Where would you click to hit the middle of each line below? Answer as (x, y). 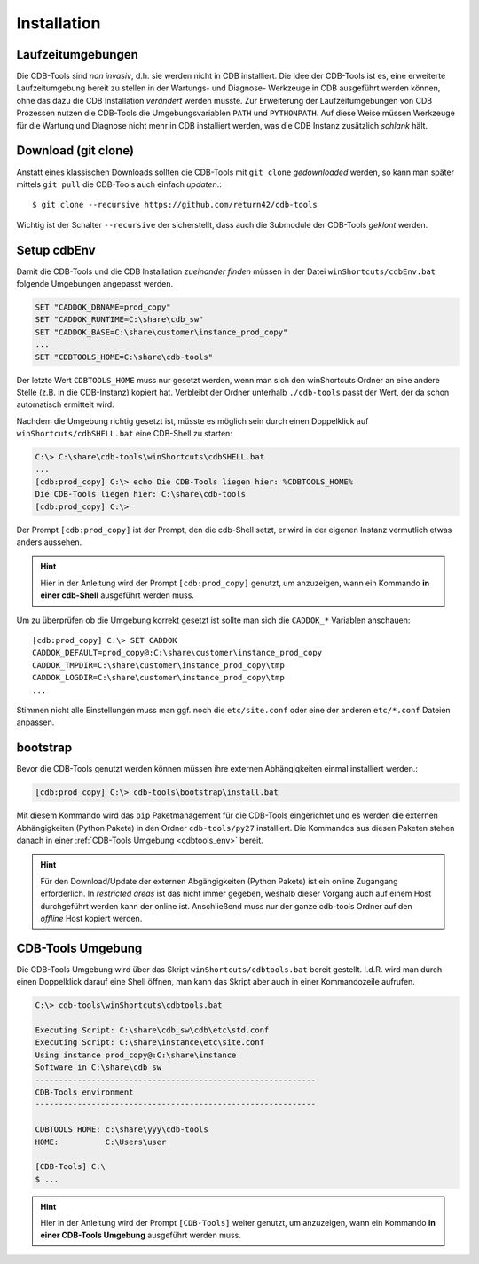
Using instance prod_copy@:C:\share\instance (136, 1055)
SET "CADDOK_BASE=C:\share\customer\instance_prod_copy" (161, 332)
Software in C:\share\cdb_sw (98, 1068)
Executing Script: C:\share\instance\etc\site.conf (150, 1043)
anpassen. (35, 722)
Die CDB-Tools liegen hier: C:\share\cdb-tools (140, 494)
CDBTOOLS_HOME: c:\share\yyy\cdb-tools (122, 1130)
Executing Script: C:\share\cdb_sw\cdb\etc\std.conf (152, 1030)
